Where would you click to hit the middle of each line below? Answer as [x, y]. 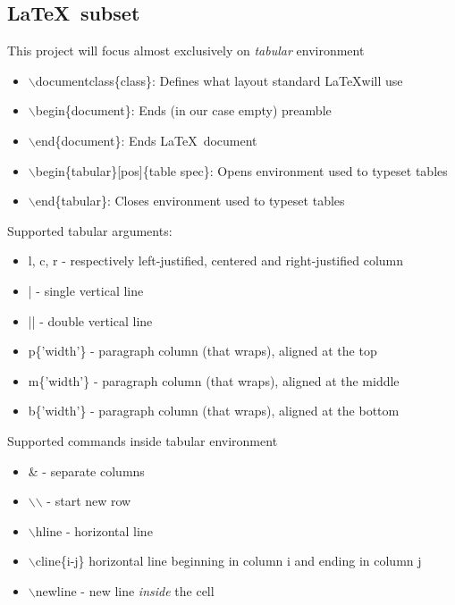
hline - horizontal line [94, 530]
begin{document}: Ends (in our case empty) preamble [183, 110]
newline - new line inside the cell [125, 590]
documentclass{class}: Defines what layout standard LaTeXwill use [219, 80]
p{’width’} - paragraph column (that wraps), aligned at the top [202, 351]
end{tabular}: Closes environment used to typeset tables [190, 201]
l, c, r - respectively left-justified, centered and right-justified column [216, 260]
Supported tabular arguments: [90, 230]
